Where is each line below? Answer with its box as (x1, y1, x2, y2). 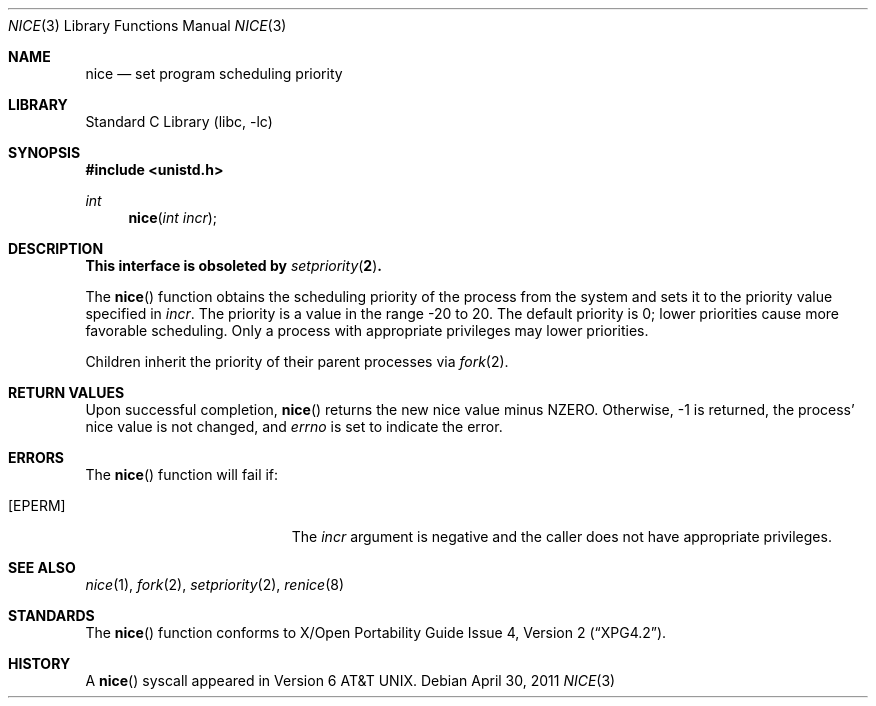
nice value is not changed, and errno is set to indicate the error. (85, 418, 503, 435)
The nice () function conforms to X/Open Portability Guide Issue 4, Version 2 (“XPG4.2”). (85, 624, 667, 641)
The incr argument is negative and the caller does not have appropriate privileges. (291, 528, 832, 545)
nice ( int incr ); (128, 209, 218, 226)
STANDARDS (8, 607, 95, 624)
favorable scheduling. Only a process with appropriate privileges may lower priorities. (85, 322, 649, 339)
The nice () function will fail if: (85, 466, 279, 483)
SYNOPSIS (8, 144, 81, 161)
